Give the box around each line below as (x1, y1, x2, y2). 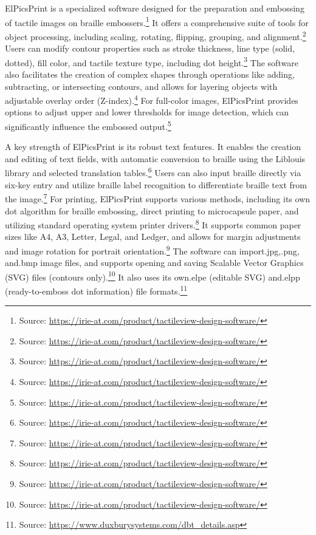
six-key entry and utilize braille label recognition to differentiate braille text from (5, 178, 307, 191)
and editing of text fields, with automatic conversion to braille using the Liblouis (5, 152, 306, 165)
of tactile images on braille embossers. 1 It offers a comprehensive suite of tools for (5, 14, 309, 29)
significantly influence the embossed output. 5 (5, 118, 171, 132)
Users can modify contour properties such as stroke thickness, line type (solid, (5, 42, 295, 55)
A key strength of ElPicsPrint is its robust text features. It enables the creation (5, 140, 301, 153)
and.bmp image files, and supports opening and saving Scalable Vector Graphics (5, 256, 304, 269)
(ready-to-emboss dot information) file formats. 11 (5, 283, 188, 297)
